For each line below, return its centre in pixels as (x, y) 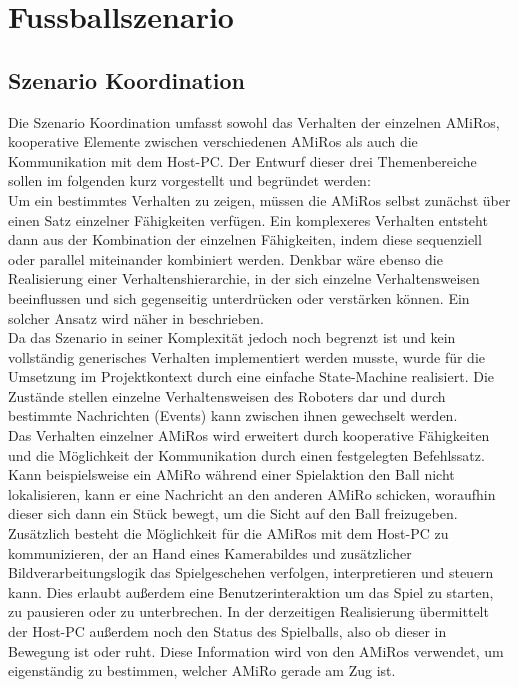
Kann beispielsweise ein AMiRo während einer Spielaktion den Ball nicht (231, 474)
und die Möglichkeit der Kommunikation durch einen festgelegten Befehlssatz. (246, 454)
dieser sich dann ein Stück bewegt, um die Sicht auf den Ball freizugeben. (233, 513)
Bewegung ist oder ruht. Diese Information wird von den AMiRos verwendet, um (256, 650)
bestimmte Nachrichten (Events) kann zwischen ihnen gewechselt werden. (233, 415)
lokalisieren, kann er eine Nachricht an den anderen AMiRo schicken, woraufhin (252, 493)
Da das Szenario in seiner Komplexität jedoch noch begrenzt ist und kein (232, 337)
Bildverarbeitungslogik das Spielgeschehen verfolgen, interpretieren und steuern (251, 572)
